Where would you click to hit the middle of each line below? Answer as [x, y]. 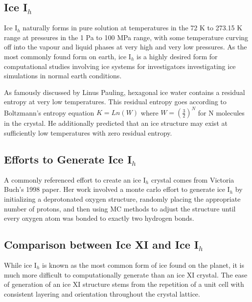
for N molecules [221, 112]
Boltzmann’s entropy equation [49, 112]
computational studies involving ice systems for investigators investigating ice [120, 66]
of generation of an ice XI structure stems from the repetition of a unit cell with [124, 284]
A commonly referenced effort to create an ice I [75, 179]
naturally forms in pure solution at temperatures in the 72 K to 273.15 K [133, 28]
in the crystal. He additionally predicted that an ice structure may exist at [116, 123]
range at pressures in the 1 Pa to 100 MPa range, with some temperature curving [126, 37]
